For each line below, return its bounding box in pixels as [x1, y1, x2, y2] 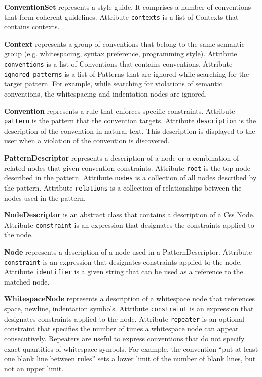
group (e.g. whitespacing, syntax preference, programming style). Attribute [4, 48, 237, 59]
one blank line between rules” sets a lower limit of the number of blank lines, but [4, 353, 256, 364]
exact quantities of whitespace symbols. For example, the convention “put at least [4, 343, 258, 354]
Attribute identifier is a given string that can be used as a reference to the [4, 266, 243, 277]
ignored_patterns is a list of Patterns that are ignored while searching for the [4, 68, 249, 79]
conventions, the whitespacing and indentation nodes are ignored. [4, 88, 207, 99]
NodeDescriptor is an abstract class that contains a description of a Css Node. [4, 209, 255, 220]
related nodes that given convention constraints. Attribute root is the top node [4, 162, 251, 173]
